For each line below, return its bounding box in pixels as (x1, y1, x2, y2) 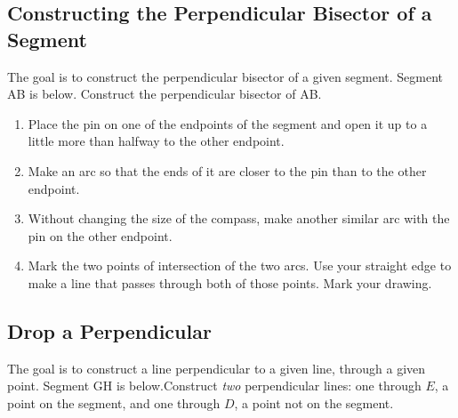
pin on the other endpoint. (28, 226, 173, 245)
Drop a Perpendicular (7, 317, 212, 344)
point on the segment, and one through (7, 393, 221, 412)
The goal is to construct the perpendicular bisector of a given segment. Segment (7, 67, 444, 85)
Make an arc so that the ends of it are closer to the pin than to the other (28, 161, 427, 180)
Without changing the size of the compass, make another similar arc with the (28, 209, 450, 228)
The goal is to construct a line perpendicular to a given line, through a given (7, 358, 426, 377)
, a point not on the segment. (234, 393, 394, 412)
